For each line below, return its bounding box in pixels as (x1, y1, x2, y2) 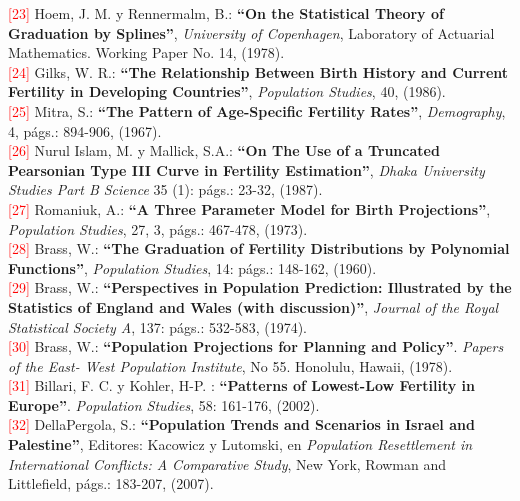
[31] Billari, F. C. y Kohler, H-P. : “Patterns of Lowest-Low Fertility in (8, 375, 476, 396)
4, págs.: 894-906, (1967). (8, 120, 162, 141)
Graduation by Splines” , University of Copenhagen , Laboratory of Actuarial (8, 22, 495, 43)
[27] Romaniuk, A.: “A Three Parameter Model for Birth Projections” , (8, 198, 491, 219)
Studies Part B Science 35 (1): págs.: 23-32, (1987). (8, 179, 323, 200)
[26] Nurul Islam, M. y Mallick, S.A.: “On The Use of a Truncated (8, 140, 440, 161)
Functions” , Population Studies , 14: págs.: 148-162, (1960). (8, 257, 377, 278)
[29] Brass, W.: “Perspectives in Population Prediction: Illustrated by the (8, 277, 512, 298)
